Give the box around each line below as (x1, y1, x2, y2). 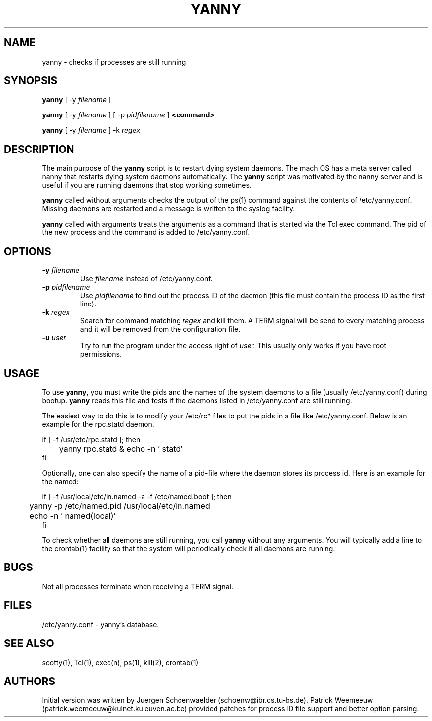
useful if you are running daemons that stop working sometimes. (42, 181, 252, 190)
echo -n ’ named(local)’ (29, 510, 116, 521)
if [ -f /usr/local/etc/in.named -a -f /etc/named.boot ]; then (42, 492, 232, 501)
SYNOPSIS (4, 75, 58, 87)
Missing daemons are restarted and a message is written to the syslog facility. (42, 204, 295, 213)
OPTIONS (4, 245, 51, 258)
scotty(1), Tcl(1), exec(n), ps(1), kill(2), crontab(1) (42, 658, 199, 667)
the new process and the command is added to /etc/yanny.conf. (42, 228, 250, 237)
